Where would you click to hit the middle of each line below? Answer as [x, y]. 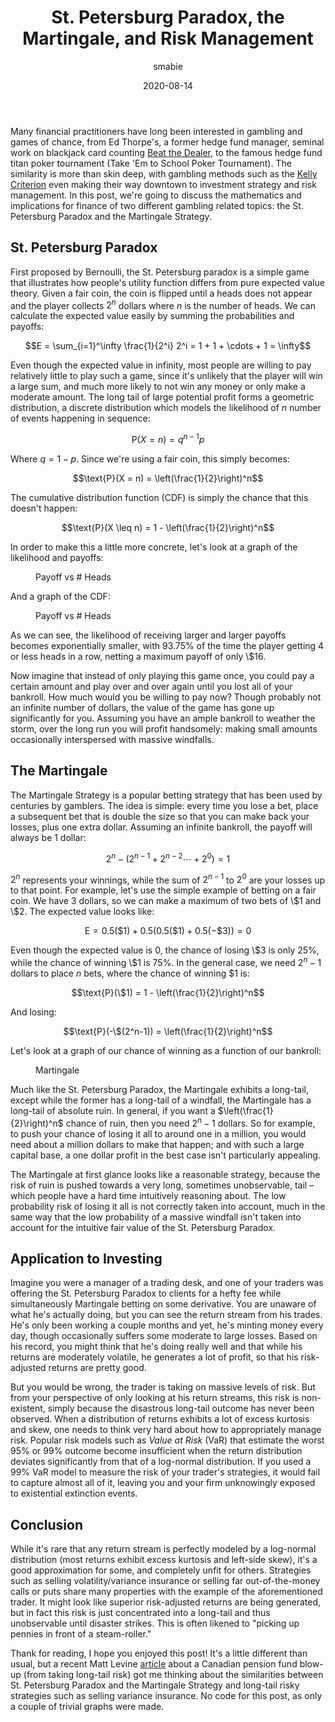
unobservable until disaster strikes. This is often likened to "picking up [155, 1623]
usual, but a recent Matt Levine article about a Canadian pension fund [154, 1664]
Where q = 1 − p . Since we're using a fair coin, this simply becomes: [150, 459]
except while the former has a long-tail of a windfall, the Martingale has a [161, 1100]
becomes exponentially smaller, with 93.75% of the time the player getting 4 [167, 646]
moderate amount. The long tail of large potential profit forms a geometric [162, 397]
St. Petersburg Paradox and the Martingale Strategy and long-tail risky [155, 1685]
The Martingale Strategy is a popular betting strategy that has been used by [166, 795]
